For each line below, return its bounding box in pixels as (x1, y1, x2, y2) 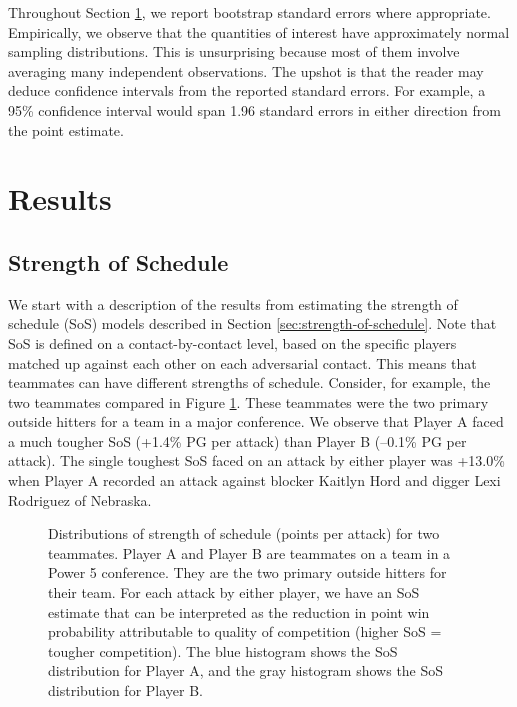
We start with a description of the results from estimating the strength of (8, 293, 458, 314)
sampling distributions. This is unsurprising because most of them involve (8, 41, 460, 62)
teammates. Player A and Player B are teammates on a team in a (48, 542, 451, 563)
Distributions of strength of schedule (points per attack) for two (48, 523, 440, 544)
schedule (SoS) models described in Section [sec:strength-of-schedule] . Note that (8, 313, 497, 334)
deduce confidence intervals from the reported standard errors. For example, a (8, 80, 486, 101)
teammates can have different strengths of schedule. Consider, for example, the (8, 372, 491, 393)
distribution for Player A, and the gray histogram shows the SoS (48, 660, 444, 681)
